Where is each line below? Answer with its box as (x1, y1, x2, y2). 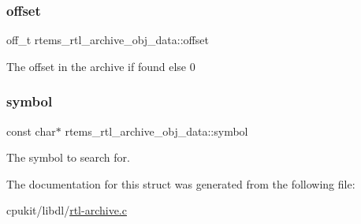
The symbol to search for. (6, 149, 130, 166)
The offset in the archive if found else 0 (6, 58, 195, 74)
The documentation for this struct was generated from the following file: (6, 175, 355, 192)
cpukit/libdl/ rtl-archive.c (6, 202, 127, 218)
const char (6, 122, 56, 139)
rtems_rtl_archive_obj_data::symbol (65, 122, 248, 139)
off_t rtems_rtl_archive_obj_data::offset (6, 32, 209, 48)
